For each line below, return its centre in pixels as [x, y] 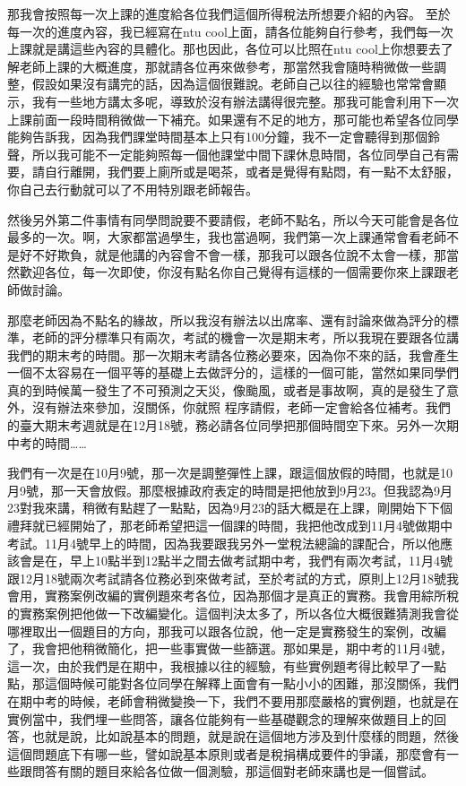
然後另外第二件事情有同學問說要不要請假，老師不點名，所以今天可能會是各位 [233, 219]
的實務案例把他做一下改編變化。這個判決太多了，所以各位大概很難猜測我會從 [233, 613]
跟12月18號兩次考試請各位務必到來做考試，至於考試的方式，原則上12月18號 [227, 578]
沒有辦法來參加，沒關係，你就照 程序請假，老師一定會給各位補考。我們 [241, 407]
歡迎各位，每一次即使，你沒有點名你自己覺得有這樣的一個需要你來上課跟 [233, 272]
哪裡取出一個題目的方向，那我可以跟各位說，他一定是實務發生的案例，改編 [227, 631]
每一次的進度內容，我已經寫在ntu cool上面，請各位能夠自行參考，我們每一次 [230, 31]
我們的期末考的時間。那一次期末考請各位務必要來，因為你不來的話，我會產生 [233, 354]
